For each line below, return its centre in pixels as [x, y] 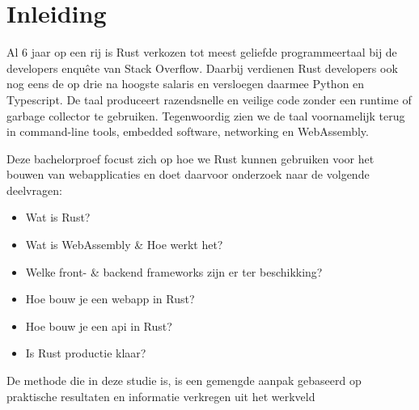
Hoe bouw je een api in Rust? [99, 325]
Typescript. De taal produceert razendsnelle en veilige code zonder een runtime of [209, 99]
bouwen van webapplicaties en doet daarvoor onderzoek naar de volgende [188, 174]
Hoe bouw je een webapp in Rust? [110, 299]
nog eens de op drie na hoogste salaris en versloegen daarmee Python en [186, 84]
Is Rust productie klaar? [86, 353]
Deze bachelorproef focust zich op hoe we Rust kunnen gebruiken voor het [190, 158]
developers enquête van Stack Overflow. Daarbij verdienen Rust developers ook [202, 68]
